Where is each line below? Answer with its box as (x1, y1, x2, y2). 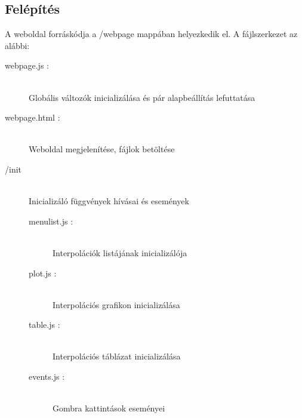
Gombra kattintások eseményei (53, 402, 165, 414)
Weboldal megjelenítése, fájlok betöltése (29, 143, 175, 155)
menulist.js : (29, 214, 73, 227)
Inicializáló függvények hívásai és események (29, 195, 189, 207)
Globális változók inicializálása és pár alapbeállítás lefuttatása (29, 91, 255, 103)
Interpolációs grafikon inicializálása (53, 298, 180, 311)
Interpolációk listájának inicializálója (53, 246, 187, 259)
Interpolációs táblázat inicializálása (53, 350, 181, 362)
